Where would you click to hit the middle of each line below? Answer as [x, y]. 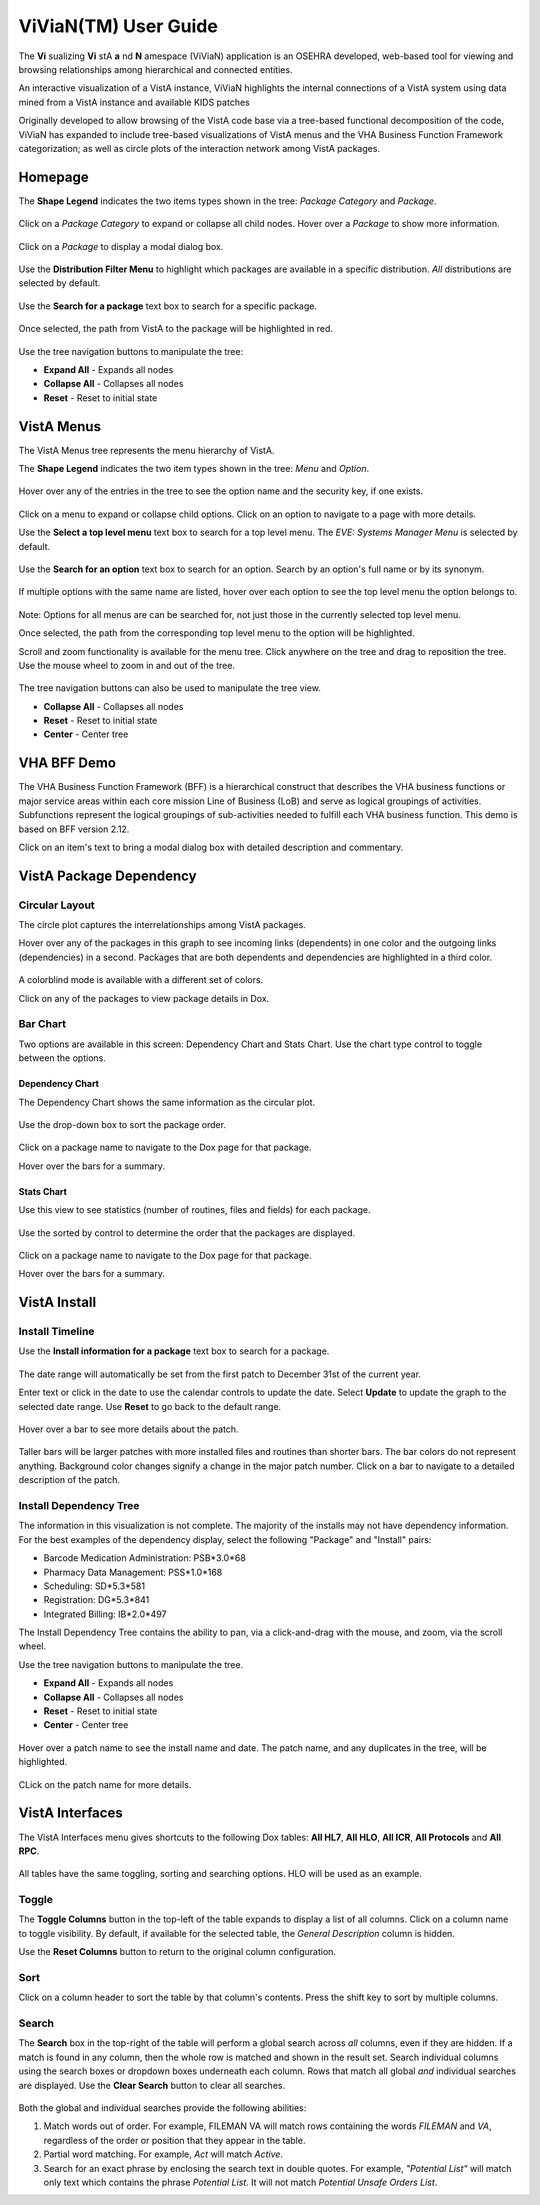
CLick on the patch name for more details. [105, 1784]
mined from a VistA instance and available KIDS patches [134, 102]
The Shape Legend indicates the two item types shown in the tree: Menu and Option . [194, 468]
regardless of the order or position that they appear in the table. [174, 2140]
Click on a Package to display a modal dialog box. [121, 246]
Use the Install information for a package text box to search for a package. [174, 1351]
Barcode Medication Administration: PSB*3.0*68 [145, 1558]
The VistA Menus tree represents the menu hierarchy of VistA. [146, 450]
